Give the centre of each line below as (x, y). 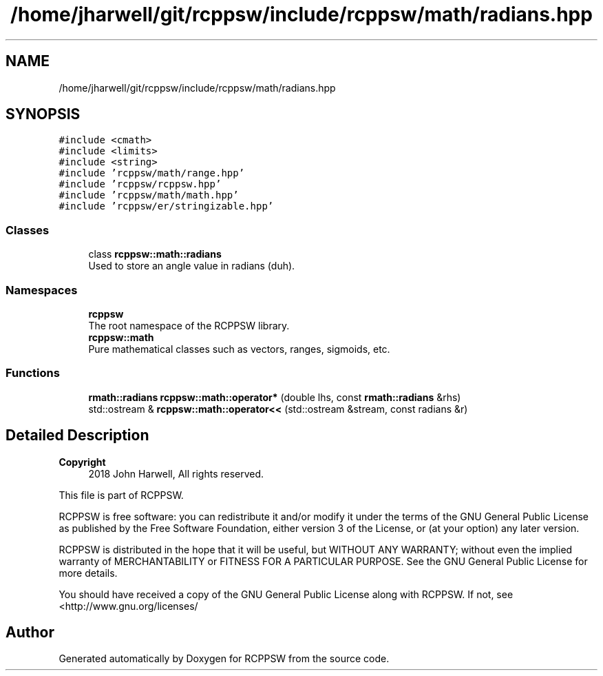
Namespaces (42, 290)
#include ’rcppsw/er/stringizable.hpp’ (166, 206)
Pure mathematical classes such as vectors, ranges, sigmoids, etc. (239, 349)
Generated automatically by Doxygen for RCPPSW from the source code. (224, 659)
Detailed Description (77, 436)
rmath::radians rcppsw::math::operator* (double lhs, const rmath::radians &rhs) (275, 397)
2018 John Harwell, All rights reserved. (176, 473)
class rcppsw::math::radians (155, 254)
